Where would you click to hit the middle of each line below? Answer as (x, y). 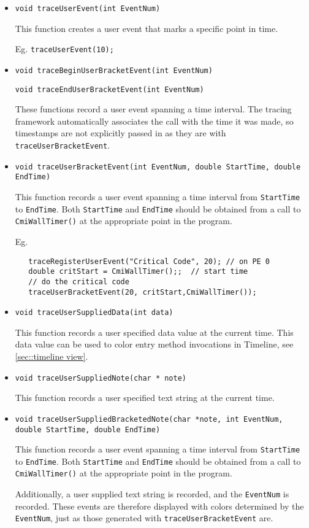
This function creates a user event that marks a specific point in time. (147, 28)
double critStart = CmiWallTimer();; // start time (138, 272)
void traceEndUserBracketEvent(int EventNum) (109, 89)
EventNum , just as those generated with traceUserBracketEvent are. (144, 518)
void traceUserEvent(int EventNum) (88, 9)
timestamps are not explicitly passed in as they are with (120, 133)
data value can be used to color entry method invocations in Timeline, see (154, 344)
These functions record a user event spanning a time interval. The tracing (153, 109)
